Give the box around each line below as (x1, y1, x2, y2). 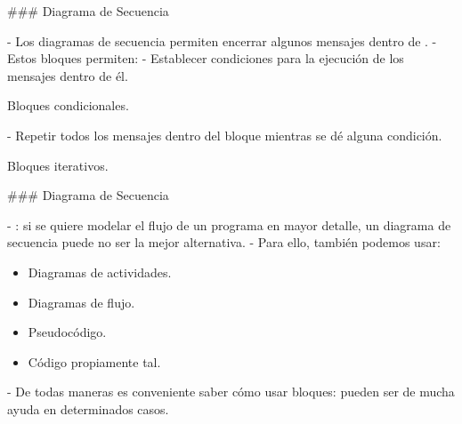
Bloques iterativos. (7, 156, 109, 174)
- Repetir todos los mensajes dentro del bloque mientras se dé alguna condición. (7, 125, 442, 144)
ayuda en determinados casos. (7, 399, 169, 418)
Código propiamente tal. (28, 352, 161, 371)
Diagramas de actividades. (28, 262, 172, 281)
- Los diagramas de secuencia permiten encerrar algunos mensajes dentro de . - (7, 31, 437, 50)
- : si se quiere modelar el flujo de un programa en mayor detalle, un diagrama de (7, 215, 451, 234)
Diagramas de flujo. (28, 292, 135, 311)
